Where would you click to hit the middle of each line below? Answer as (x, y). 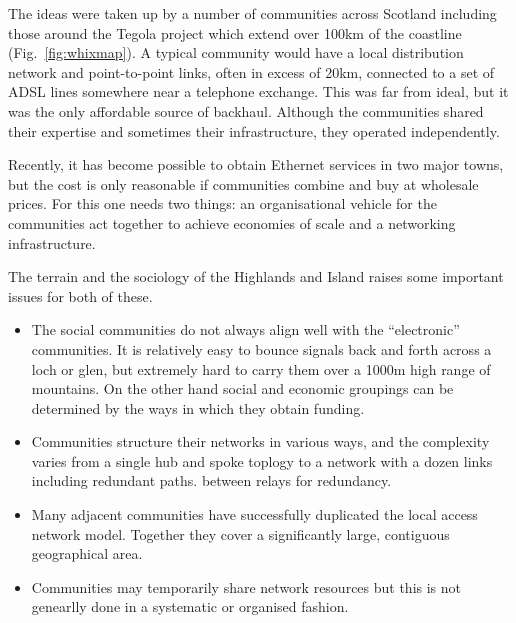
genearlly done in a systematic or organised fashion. (190, 606)
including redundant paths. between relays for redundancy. (211, 480)
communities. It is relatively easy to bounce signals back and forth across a (261, 348)
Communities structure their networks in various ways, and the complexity (260, 441)
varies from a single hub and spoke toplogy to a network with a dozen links (262, 460)
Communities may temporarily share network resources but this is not (246, 586)
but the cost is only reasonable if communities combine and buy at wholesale (243, 183)
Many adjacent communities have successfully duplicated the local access (254, 514)
